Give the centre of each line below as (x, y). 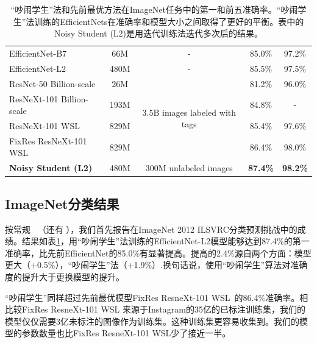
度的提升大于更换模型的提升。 (65, 276)
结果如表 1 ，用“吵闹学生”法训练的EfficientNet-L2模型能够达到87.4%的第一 (166, 241)
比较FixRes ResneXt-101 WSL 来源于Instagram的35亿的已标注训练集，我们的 (155, 309)
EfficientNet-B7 (38, 53)
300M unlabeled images (189, 168)
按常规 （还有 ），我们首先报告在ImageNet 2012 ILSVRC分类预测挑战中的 (151, 229)
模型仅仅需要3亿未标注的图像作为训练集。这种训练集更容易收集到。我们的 (152, 321)
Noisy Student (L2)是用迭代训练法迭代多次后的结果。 (158, 33)
